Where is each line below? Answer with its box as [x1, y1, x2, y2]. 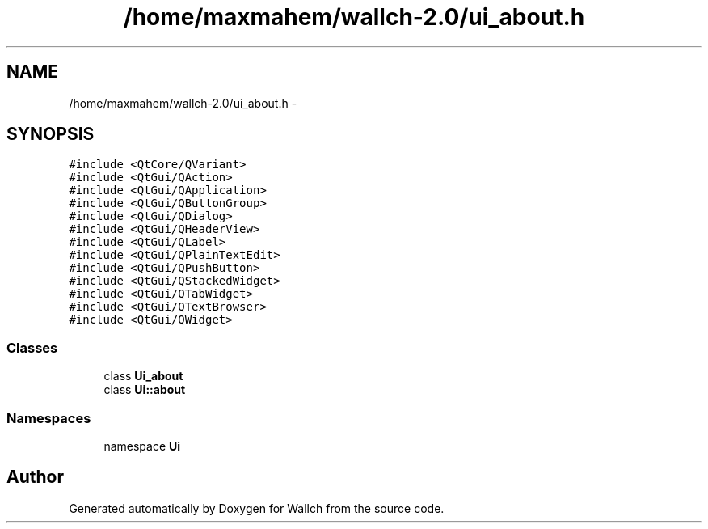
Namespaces [6, 409, 91, 426]
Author [6, 467, 64, 488]
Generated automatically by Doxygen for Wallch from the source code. [69, 501, 445, 515]
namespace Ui [103, 438, 181, 453]
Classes [6, 339, 58, 356]
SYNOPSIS [6, 124, 95, 145]
